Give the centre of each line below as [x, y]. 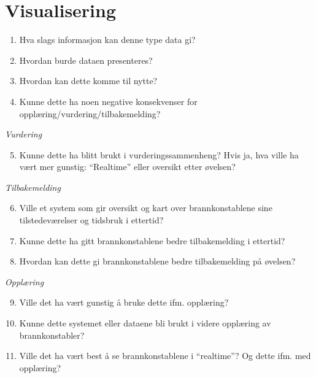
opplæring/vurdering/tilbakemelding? [90, 113]
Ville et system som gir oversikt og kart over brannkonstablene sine [146, 208]
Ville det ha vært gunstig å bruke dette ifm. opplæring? [124, 302]
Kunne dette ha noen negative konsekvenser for [108, 101]
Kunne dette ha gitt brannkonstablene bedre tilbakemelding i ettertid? [152, 240]
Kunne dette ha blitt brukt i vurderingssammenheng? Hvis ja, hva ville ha [159, 154]
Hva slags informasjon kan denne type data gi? [107, 40]
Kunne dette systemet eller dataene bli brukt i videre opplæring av [145, 323]
